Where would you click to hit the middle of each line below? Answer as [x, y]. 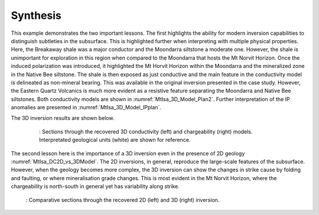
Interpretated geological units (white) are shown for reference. [115, 140]
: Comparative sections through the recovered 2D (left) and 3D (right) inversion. [123, 200]
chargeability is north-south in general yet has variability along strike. [95, 187]
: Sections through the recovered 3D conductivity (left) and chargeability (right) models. [146, 131]
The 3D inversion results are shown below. [63, 118]
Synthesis [36, 15]
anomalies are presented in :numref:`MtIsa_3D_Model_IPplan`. [86, 107]
